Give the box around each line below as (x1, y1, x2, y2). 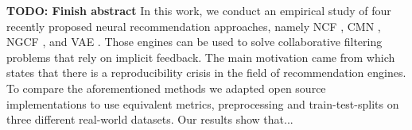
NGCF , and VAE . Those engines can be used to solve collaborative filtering (6, 33, 383, 50)
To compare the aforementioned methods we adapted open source (6, 79, 326, 96)
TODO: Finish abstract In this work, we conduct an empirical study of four (6, 2, 391, 18)
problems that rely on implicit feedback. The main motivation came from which (6, 48, 395, 65)
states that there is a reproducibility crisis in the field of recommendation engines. (6, 64, 406, 81)
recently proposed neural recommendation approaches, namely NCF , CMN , (6, 17, 381, 34)
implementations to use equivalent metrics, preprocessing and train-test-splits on (6, 95, 399, 112)
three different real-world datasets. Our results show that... (6, 111, 293, 128)
